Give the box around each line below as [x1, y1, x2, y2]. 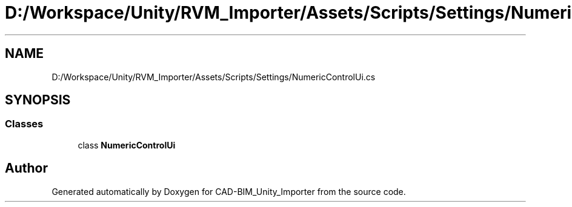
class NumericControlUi [78, 139, 176, 150]
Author [5, 161, 48, 176]
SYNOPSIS [5, 92, 71, 108]
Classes [5, 118, 44, 130]
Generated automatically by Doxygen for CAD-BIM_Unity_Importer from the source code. [52, 186, 406, 197]
